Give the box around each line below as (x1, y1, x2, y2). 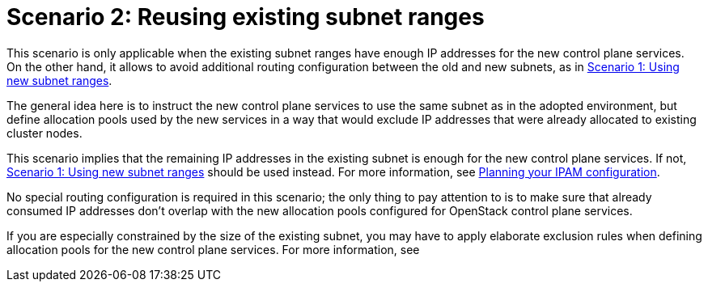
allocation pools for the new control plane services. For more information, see (6, 242, 420, 256)
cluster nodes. (6, 125, 83, 140)
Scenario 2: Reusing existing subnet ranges (6, 3, 485, 31)
